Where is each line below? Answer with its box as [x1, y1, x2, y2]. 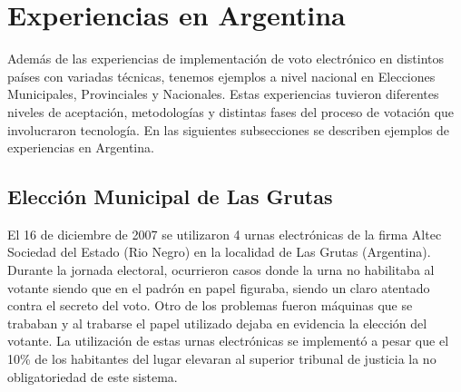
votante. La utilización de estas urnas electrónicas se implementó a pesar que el [7, 331, 449, 350]
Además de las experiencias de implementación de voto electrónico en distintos [7, 49, 445, 68]
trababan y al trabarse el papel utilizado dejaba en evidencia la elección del [7, 313, 427, 332]
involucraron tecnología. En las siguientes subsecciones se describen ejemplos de [7, 120, 450, 139]
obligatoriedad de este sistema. [7, 367, 178, 386]
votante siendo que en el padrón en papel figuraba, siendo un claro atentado [7, 278, 430, 297]
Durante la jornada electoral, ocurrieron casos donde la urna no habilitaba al [7, 260, 435, 279]
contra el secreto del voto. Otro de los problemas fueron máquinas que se [7, 296, 413, 315]
